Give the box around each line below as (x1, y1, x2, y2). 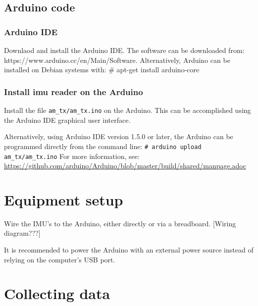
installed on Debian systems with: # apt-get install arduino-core (4, 64, 200, 75)
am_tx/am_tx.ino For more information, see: (4, 151, 140, 161)
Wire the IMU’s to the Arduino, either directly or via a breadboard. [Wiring (4, 218, 236, 228)
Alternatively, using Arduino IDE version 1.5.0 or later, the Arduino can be (4, 131, 233, 142)
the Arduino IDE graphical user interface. (4, 114, 131, 125)
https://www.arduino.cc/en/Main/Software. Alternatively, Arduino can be (4, 54, 230, 65)
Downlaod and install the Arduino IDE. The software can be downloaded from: (4, 45, 245, 55)
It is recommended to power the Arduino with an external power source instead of (4, 245, 254, 255)
